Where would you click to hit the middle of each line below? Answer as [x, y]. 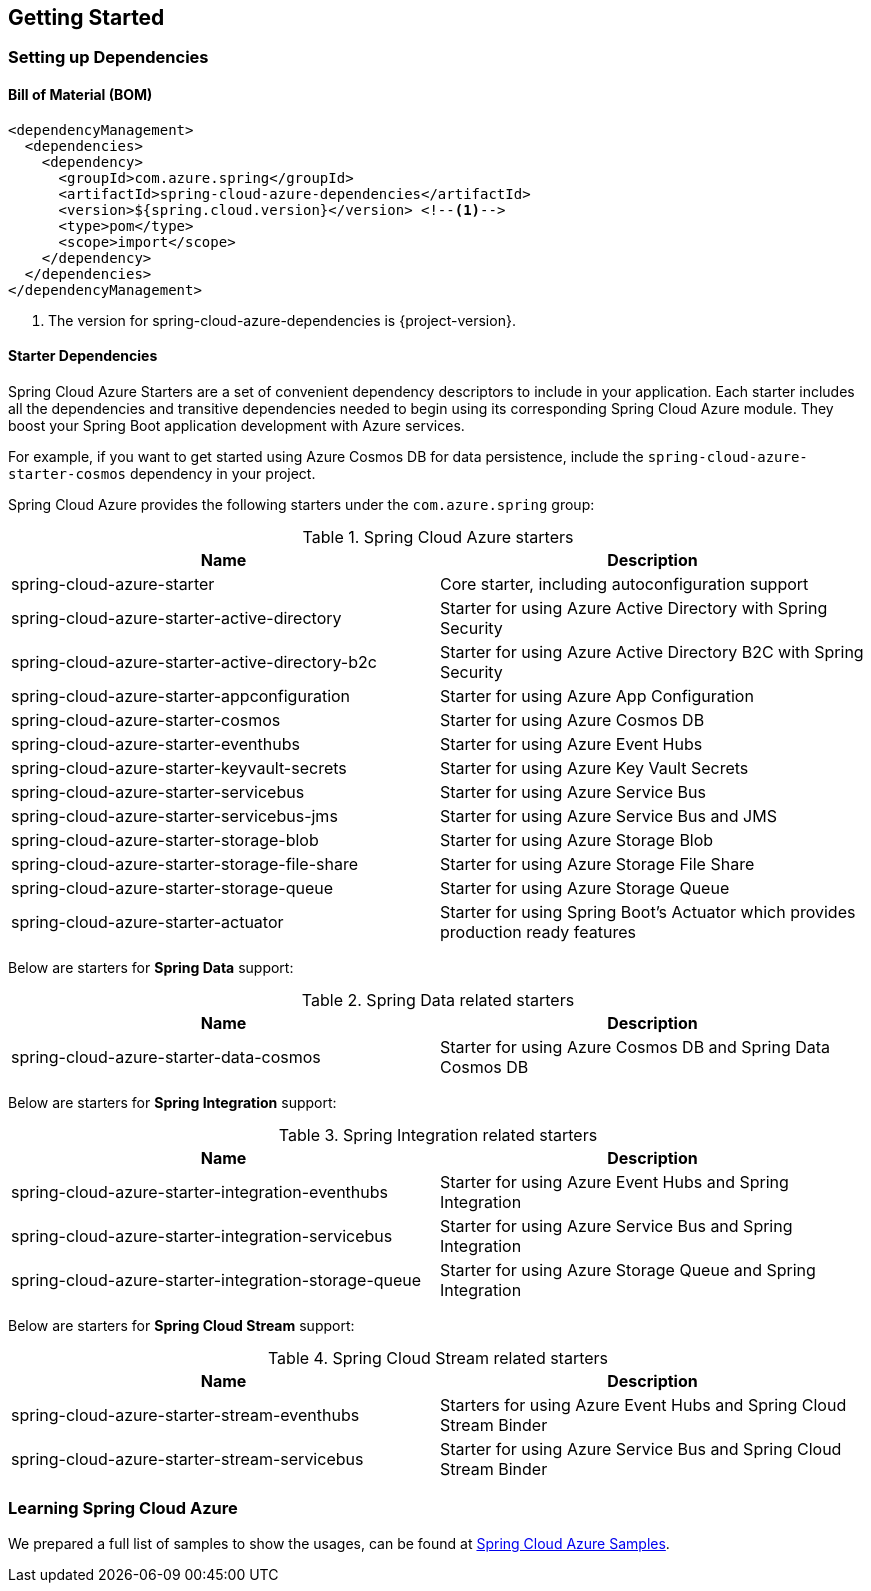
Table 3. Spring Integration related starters [438, 1134]
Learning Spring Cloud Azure [123, 1508]
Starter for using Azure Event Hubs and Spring [614, 1181]
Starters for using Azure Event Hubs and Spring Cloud [643, 1404]
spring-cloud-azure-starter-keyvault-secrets [179, 767]
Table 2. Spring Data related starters [438, 999]
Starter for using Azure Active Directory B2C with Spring [652, 651]
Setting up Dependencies [108, 57]
